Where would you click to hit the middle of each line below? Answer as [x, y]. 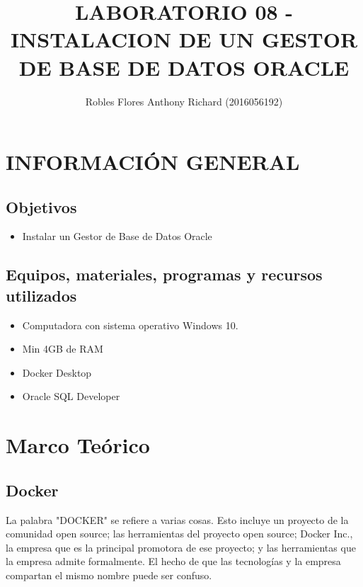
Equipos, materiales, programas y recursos [164, 274]
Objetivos [41, 206]
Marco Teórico [78, 445]
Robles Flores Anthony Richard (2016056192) [184, 101]
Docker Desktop [57, 372]
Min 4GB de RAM [63, 349]
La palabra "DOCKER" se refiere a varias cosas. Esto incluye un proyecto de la [177, 519]
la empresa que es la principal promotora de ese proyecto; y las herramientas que [181, 547]
